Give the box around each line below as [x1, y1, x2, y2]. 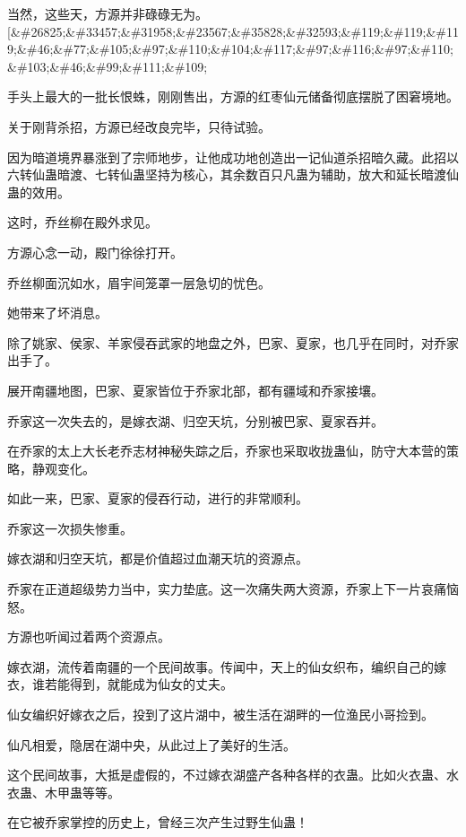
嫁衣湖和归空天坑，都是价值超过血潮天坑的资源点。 [7, 549, 308, 568]
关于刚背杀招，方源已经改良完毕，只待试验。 [7, 117, 271, 135]
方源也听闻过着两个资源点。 [7, 627, 170, 646]
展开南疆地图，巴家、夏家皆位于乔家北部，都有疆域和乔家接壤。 [7, 380, 384, 399]
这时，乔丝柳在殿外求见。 [7, 213, 158, 231]
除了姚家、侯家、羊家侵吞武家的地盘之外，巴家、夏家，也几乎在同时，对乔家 [7, 333, 459, 352]
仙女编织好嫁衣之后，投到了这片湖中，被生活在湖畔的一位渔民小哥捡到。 [7, 705, 434, 724]
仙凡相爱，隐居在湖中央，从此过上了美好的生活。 [7, 735, 296, 754]
